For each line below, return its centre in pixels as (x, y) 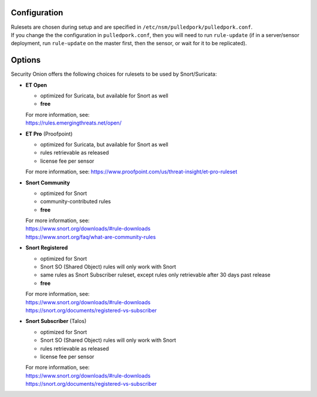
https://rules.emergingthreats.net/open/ (73, 123)
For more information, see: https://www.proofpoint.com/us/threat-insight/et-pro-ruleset (131, 172)
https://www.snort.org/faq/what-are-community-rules (91, 237)
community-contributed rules (75, 201)
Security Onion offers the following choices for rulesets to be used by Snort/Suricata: (114, 74)
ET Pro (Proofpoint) (49, 134)
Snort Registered (47, 248)
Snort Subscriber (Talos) (56, 321)
